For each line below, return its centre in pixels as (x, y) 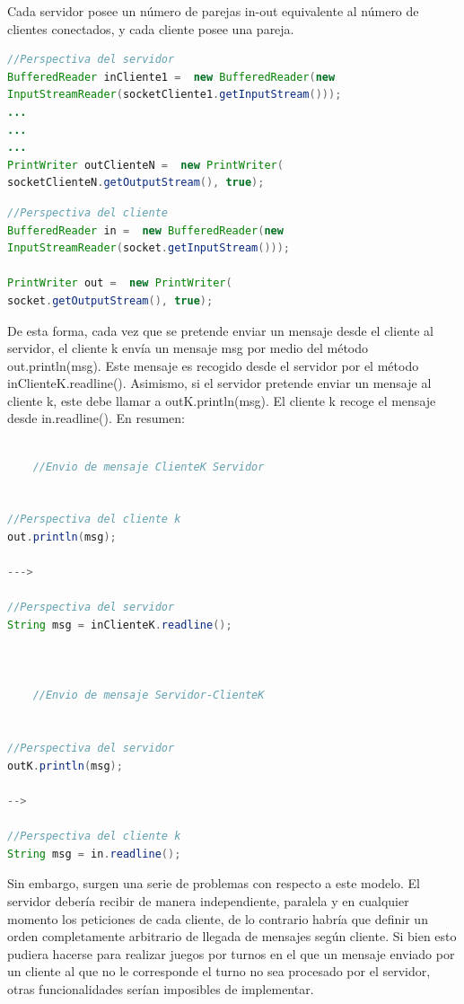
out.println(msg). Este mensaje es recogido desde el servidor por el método (213, 365)
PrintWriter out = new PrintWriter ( (120, 283)
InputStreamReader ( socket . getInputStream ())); (149, 248)
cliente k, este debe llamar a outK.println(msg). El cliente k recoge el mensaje (222, 400)
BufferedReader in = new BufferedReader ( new (145, 230)
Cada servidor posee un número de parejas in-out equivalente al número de (213, 11)
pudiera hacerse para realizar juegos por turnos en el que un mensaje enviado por (231, 953)
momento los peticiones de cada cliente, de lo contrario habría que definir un (218, 918)
